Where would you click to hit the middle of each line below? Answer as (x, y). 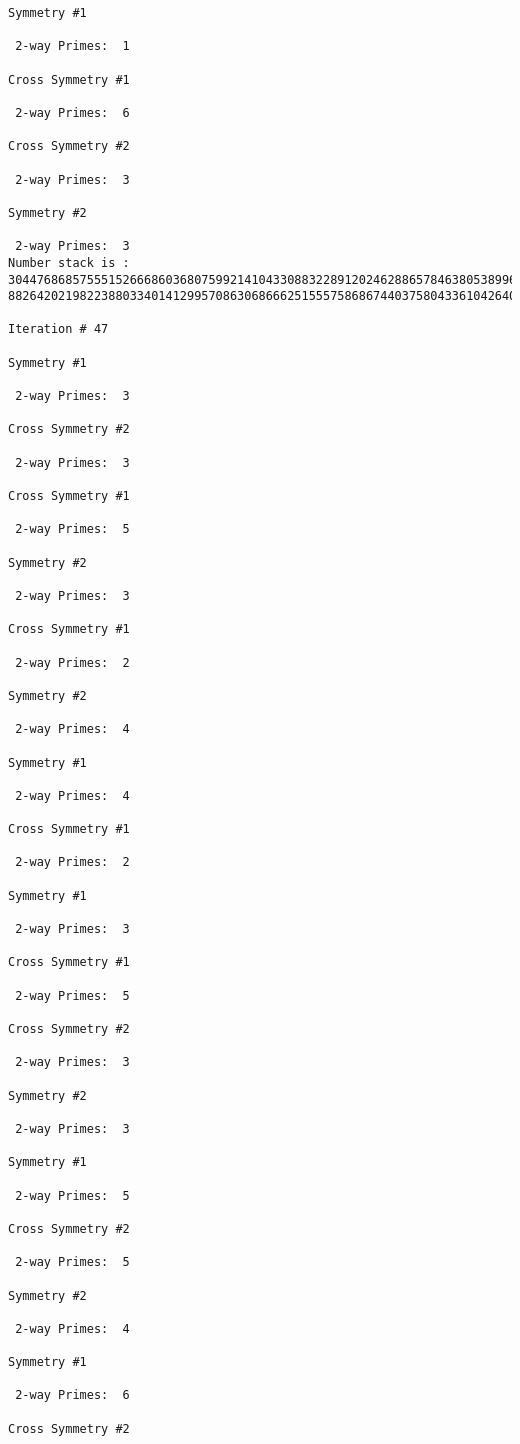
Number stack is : (69, 262)
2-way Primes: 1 (72, 46)
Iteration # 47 (58, 329)
